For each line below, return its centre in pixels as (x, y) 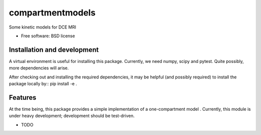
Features (22, 97)
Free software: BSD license (48, 36)
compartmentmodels (52, 13)
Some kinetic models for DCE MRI (43, 27)
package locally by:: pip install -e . (43, 84)
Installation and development (54, 50)
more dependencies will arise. (39, 68)
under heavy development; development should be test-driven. (72, 116)
